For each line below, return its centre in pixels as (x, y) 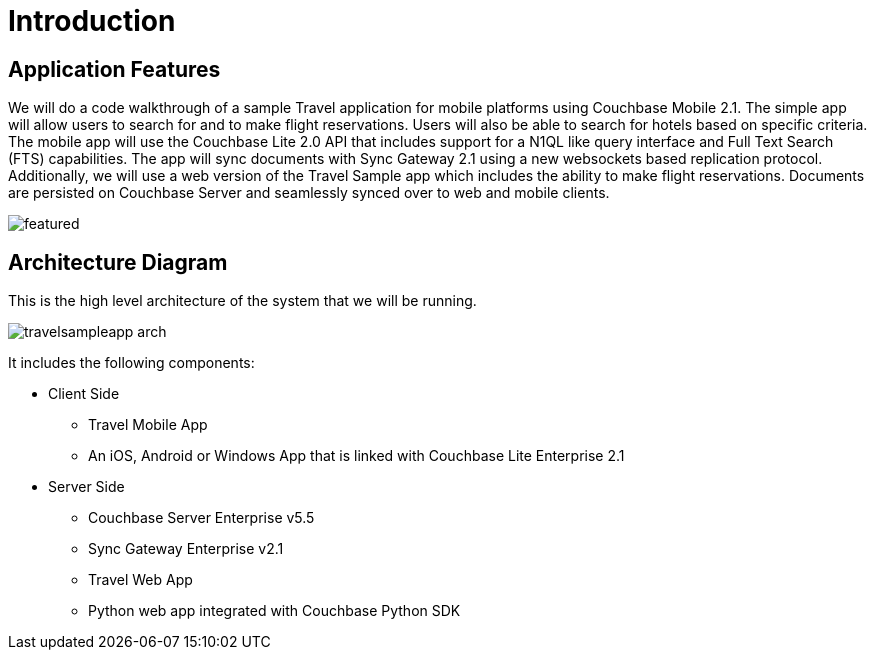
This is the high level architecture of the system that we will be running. (242, 301)
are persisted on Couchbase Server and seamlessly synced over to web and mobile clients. (309, 193)
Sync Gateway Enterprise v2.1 (186, 549)
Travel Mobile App (148, 425)
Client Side (84, 394)
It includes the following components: (131, 363)
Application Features (114, 69)
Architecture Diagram (118, 262)
